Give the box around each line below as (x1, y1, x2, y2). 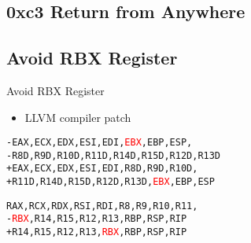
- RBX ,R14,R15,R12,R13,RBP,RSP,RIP (6, 213, 187, 225)
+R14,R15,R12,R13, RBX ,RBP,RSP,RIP (6, 226, 187, 238)
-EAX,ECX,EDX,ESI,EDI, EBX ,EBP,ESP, (6, 137, 193, 149)
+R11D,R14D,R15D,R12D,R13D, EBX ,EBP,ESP (6, 176, 215, 188)
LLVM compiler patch (24, 109, 131, 125)
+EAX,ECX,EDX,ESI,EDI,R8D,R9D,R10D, (6, 163, 198, 175)
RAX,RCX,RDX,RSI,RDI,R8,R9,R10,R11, (6, 200, 198, 212)
